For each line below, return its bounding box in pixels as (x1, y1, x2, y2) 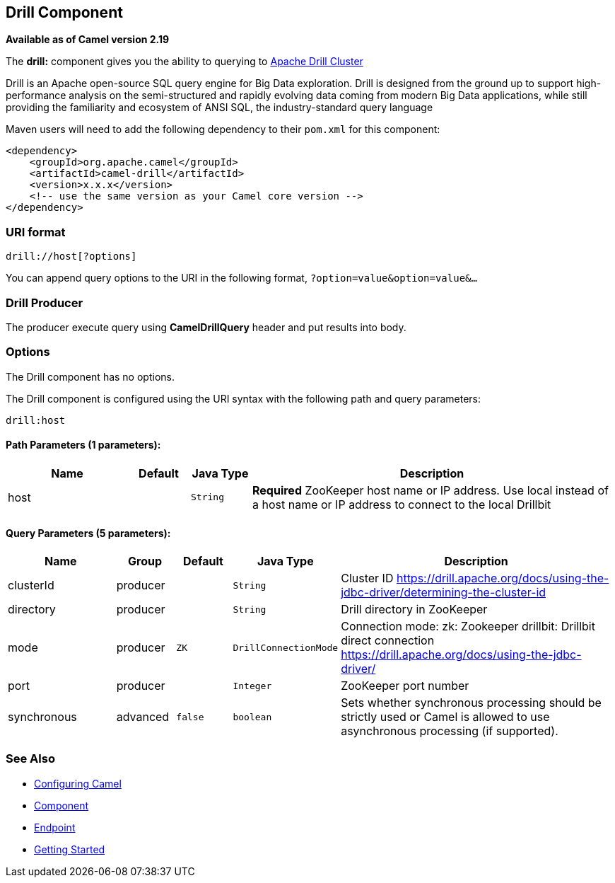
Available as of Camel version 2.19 (6, 33, 170, 46)
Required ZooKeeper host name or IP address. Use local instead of (252, 483, 609, 497)
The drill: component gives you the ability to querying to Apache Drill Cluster (6, 55, 363, 68)
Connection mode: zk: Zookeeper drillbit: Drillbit (341, 619, 595, 634)
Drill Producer (6, 295, 83, 310)
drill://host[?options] (6, 250, 137, 262)
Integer (233, 680, 272, 691)
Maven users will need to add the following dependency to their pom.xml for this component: (6, 123, 440, 136)
